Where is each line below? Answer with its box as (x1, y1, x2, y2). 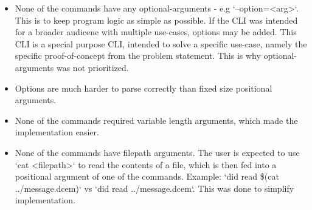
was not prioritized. (56, 61, 129, 73)
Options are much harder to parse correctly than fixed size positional (15, 81, 272, 94)
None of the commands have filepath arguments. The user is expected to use (15, 146, 300, 158)
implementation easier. (15, 126, 99, 138)
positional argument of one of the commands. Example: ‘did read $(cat (15, 170, 279, 183)
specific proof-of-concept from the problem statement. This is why (15, 49, 261, 62)
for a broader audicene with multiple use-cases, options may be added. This (15, 25, 297, 38)
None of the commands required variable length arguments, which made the (15, 113, 298, 126)
